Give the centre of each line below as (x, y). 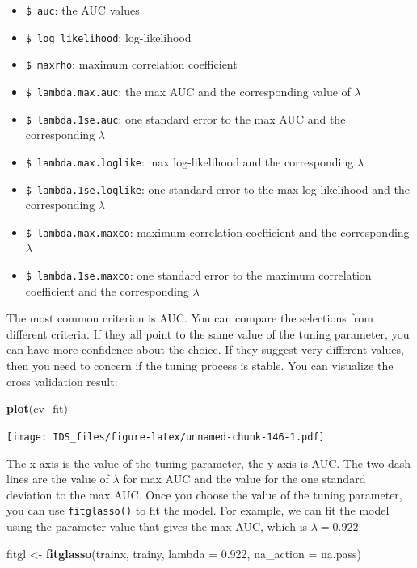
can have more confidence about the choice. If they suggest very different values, (205, 349)
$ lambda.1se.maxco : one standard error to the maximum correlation (198, 275)
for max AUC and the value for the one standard (244, 479)
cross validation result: (62, 381)
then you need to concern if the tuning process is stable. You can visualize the (200, 366)
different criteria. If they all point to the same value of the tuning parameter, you (208, 333)
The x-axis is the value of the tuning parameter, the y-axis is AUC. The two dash (209, 463)
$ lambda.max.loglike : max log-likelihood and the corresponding (190, 161)
